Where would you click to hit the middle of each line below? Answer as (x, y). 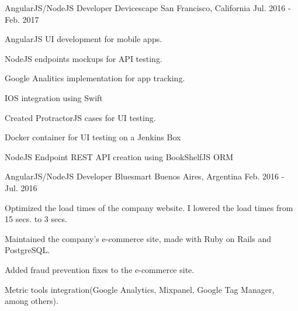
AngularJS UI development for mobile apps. (84, 39)
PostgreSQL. (27, 250)
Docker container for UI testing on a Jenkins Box (93, 137)
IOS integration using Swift (54, 97)
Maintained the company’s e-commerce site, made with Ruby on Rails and (138, 238)
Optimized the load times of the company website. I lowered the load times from (149, 207)
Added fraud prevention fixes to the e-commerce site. (100, 269)
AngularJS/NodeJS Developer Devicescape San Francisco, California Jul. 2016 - (148, 8)
